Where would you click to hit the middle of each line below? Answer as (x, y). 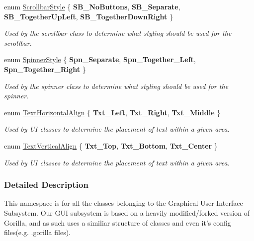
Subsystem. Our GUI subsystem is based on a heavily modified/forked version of (127, 212)
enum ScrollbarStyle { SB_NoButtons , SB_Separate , (92, 6)
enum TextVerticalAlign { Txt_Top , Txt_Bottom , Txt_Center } (111, 145)
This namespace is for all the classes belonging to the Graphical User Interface (124, 203)
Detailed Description (46, 185)
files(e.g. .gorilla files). (37, 232)
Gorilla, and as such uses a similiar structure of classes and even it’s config (118, 222)
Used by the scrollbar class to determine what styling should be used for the (118, 33)
